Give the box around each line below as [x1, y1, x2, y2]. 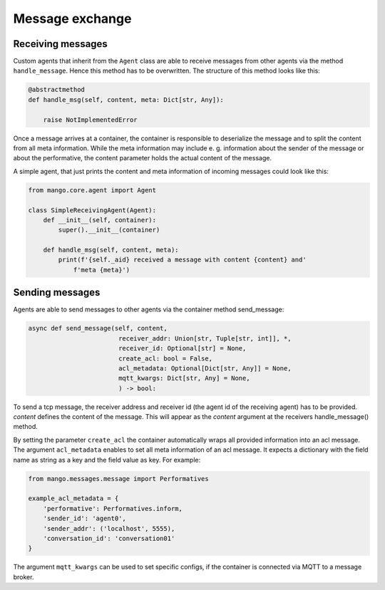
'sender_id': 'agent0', [43, 514, 126, 523]
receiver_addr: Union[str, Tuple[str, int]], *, [118, 334, 292, 342]
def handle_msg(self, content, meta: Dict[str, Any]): [28, 95, 224, 103]
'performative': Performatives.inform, [43, 504, 183, 512]
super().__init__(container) [58, 226, 160, 234]
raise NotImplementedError [43, 115, 138, 124]
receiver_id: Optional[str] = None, [118, 344, 247, 353]
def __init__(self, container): [43, 216, 157, 224]
